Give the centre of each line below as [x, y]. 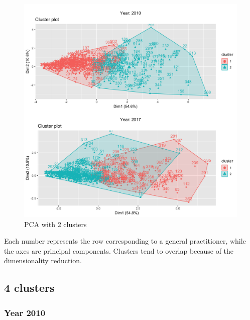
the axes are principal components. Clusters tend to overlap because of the [119, 250]
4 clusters [29, 288]
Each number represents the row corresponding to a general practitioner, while [125, 241]
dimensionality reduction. [43, 260]
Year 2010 [25, 312]
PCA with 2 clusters [55, 224]
